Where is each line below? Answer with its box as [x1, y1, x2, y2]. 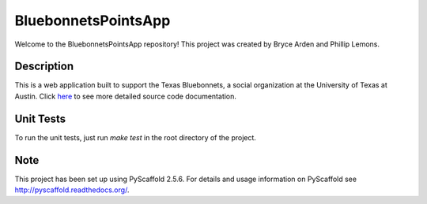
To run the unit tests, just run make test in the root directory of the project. [14, 132, 257, 142]
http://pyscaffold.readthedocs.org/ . [14, 185, 130, 195]
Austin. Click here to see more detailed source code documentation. [14, 91, 237, 101]
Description [14, 60, 74, 73]
